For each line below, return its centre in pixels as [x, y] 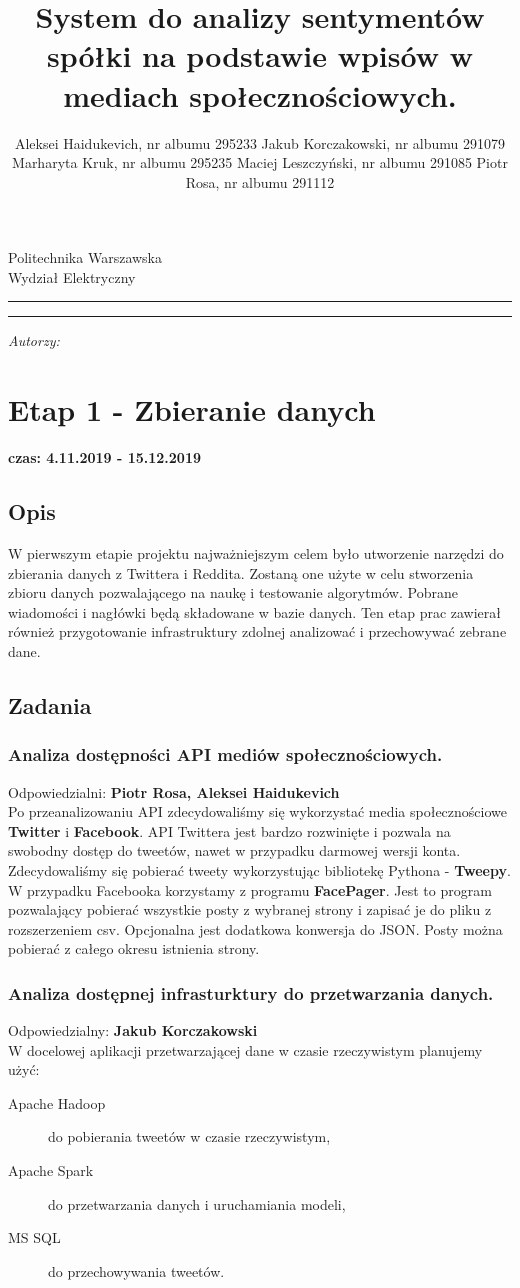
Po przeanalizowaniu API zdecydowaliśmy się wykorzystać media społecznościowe [257, 811]
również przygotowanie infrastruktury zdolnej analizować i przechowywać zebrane [257, 631]
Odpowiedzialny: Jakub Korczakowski [133, 1030]
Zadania [50, 704]
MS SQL [34, 1237]
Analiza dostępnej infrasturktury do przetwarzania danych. [251, 992]
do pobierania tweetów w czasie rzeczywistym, [189, 1136]
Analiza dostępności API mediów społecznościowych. [225, 754]
